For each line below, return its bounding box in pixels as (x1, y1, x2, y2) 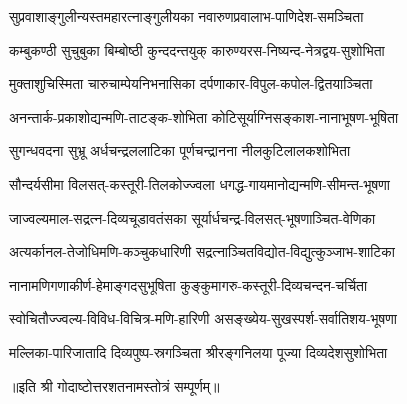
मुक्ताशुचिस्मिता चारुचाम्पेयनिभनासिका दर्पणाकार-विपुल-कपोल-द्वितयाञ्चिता (9, 73, 373, 94)
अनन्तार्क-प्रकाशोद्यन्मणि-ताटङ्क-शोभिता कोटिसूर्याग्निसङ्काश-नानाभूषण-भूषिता (9, 106, 399, 127)
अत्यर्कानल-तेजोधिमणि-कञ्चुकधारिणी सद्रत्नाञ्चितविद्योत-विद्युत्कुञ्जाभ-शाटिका (9, 241, 395, 262)
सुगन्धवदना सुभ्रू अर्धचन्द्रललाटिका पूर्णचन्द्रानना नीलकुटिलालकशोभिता (9, 140, 351, 161)
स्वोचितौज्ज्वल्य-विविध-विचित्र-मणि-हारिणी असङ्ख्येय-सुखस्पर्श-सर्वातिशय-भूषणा (9, 308, 397, 329)
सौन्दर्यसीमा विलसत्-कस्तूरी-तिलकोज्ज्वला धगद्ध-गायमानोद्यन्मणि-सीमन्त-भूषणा (9, 173, 390, 194)
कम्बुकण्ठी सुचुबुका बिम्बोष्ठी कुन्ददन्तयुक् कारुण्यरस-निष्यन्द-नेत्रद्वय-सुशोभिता (9, 39, 385, 60)
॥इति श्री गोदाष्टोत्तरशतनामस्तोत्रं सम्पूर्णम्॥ (9, 375, 220, 396)
